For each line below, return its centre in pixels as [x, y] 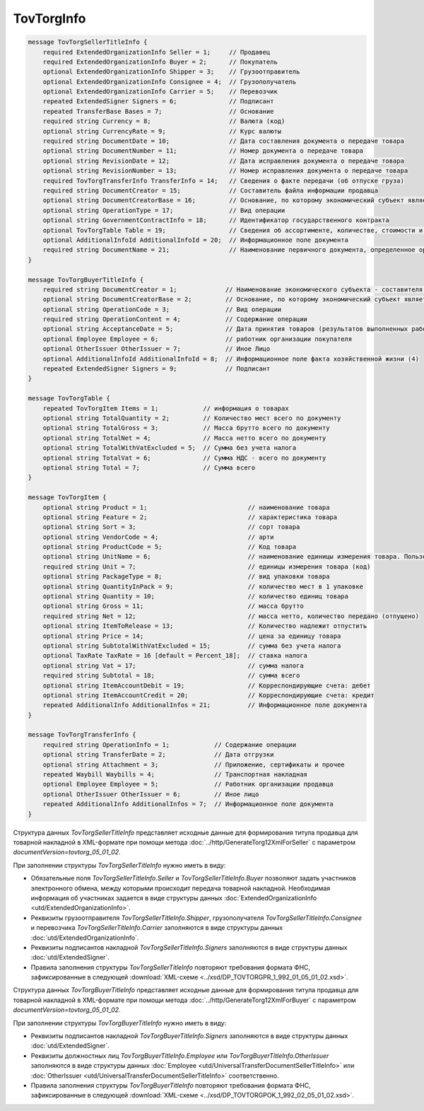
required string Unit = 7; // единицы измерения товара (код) [207, 566]
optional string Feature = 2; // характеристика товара [190, 517]
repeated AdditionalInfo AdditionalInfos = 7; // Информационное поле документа [188, 804]
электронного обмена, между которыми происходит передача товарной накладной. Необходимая [181, 888]
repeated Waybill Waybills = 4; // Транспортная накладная [175, 775]
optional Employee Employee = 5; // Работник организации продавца [188, 784]
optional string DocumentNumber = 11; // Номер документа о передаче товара [203, 151]
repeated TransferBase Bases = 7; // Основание [158, 111]
